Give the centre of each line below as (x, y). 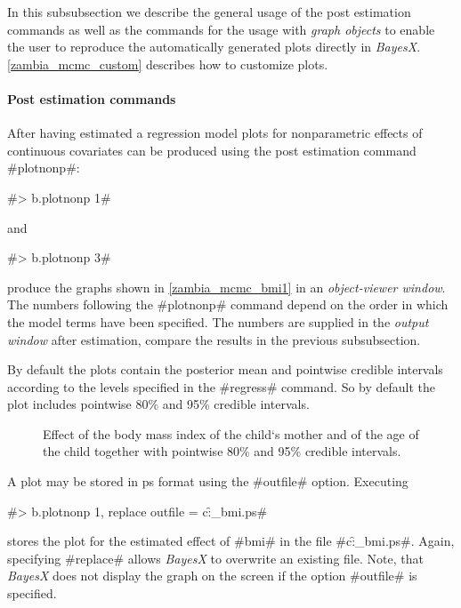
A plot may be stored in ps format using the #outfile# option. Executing (208, 481)
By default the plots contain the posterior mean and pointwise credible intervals (225, 369)
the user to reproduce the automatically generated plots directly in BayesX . (214, 47)
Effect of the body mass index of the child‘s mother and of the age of (231, 433)
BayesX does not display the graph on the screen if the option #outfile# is (212, 576)
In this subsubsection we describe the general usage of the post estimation (209, 12)
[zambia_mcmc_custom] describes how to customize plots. (168, 64)
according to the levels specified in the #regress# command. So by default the (222, 386)
